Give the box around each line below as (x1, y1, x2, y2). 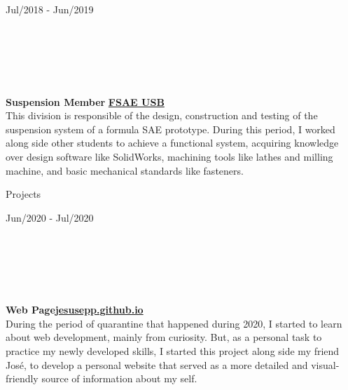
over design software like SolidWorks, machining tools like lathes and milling (6, 149, 333, 163)
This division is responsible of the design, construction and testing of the (6, 108, 318, 123)
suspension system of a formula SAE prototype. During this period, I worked (6, 121, 335, 136)
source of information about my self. (41, 371, 197, 386)
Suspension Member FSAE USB (6, 94, 165, 109)
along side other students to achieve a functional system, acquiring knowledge (6, 135, 339, 150)
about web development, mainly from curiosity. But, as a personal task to (6, 330, 322, 344)
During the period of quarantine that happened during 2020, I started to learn (6, 316, 342, 330)
